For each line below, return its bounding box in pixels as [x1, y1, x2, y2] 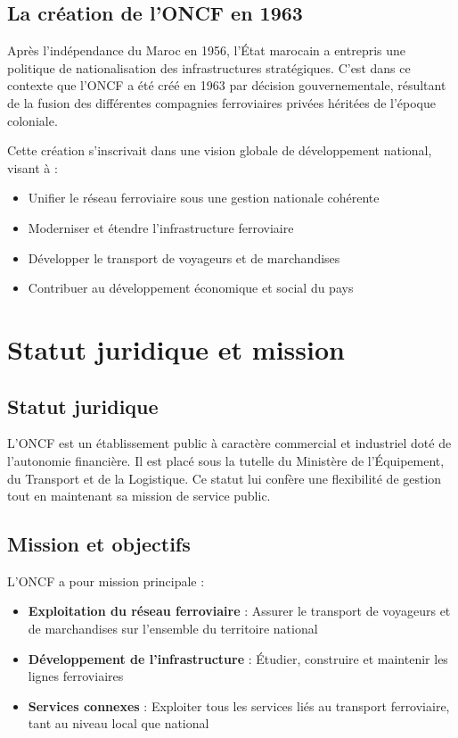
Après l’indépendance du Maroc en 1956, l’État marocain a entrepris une [7, 41, 406, 60]
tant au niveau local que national [28, 714, 209, 733]
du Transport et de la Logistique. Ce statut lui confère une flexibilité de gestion [7, 469, 442, 487]
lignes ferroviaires [28, 667, 124, 685]
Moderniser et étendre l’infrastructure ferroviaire [28, 218, 294, 236]
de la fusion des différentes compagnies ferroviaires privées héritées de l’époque [7, 93, 437, 112]
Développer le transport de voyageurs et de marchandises [28, 248, 340, 267]
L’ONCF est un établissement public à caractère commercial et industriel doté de [7, 434, 452, 452]
